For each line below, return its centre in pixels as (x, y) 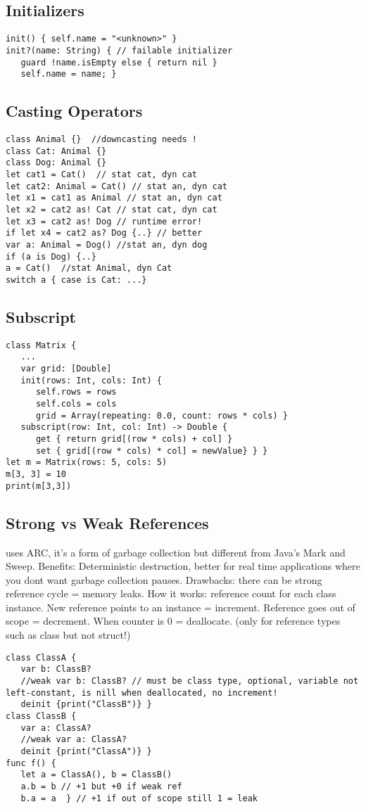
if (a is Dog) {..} (51, 256)
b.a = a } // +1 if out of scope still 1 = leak (139, 798)
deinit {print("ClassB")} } (86, 705)
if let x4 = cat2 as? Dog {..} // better (104, 233)
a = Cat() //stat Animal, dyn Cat (89, 268)
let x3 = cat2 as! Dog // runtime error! (104, 221)
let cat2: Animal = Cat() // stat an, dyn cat (116, 186)
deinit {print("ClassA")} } (86, 751)
